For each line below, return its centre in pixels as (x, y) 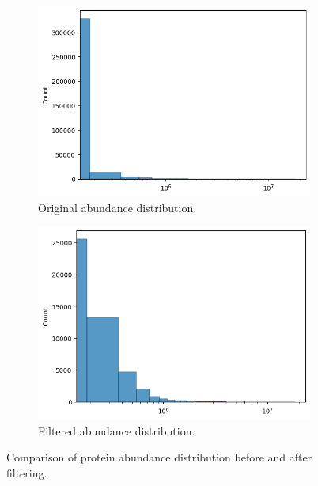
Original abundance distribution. (117, 207)
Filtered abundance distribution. (117, 430)
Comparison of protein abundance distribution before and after (159, 457)
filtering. (27, 472)
